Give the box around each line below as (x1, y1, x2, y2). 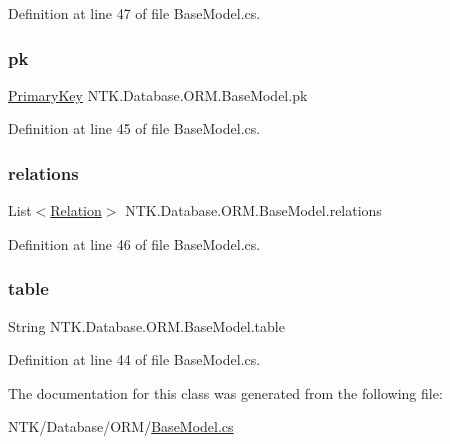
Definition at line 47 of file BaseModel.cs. (8, 3, 261, 23)
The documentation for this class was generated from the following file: (8, 382, 443, 403)
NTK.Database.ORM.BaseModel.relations (125, 200, 382, 221)
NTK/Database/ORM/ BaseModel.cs (8, 416, 234, 437)
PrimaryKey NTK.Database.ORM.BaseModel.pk (8, 84, 308, 105)
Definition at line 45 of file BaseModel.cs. (8, 118, 261, 139)
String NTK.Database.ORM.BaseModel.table (8, 315, 285, 336)
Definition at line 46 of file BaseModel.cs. (8, 233, 261, 254)
